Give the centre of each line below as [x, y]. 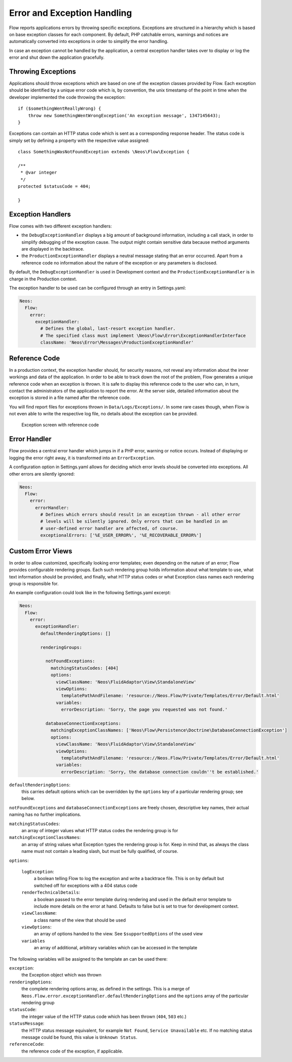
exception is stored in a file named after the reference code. [70, 398]
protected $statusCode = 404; [55, 186]
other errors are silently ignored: [42, 474]
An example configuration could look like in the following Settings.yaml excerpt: [90, 593]
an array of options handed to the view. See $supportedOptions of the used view [118, 934]
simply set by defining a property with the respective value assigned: [79, 140]
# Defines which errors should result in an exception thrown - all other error [141, 515]
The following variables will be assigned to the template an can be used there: [88, 959]
